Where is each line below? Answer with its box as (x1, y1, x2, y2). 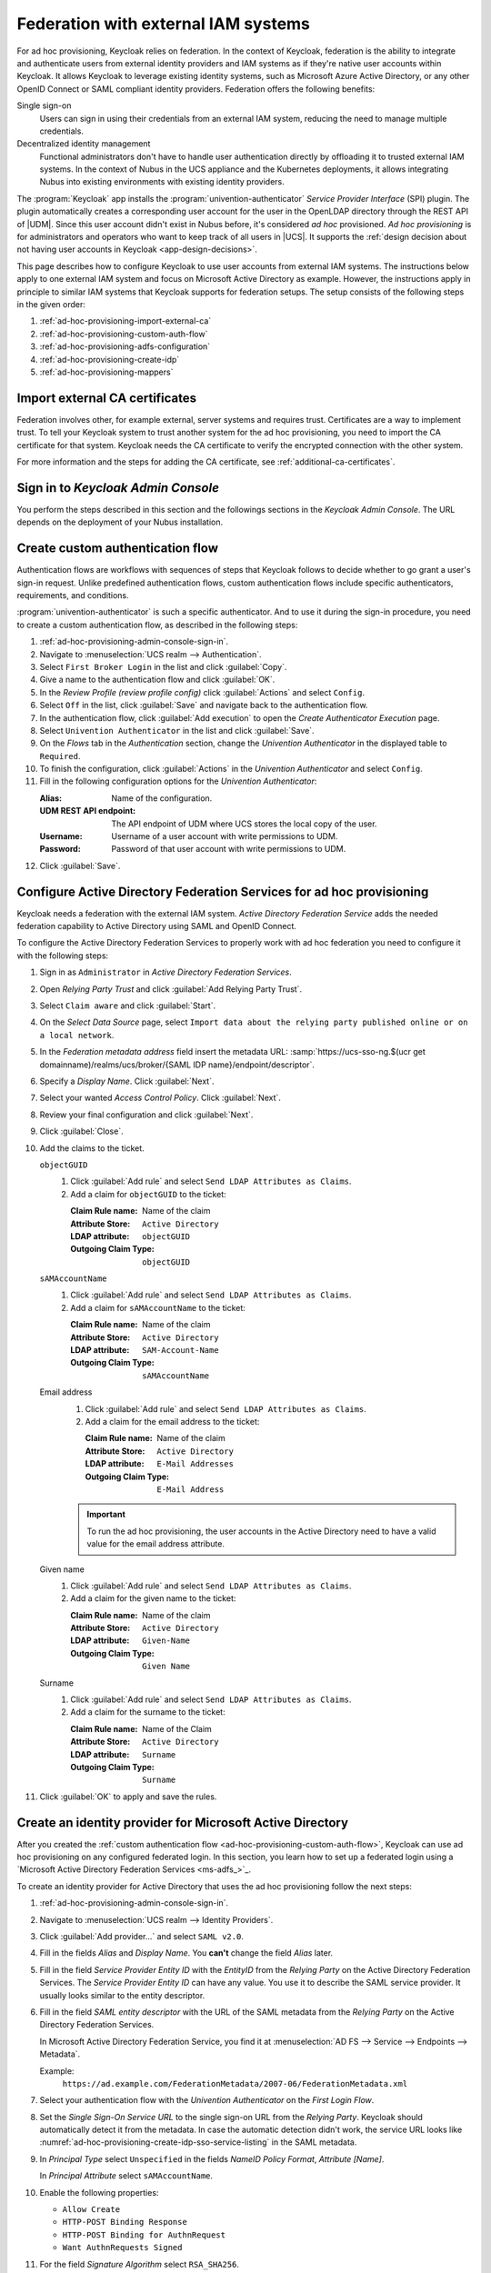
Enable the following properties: (39, 2187, 159, 2198)
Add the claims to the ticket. (39, 1142, 145, 1154)
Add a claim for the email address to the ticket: (85, 1416, 260, 1427)
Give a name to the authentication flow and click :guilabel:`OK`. (39, 674, 276, 686)
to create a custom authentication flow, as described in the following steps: (16, 619, 298, 630)
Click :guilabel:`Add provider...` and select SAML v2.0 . (39, 1931, 245, 1941)
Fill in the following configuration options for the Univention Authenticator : (39, 776, 317, 786)
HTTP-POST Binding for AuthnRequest (62, 2229, 226, 2240)
